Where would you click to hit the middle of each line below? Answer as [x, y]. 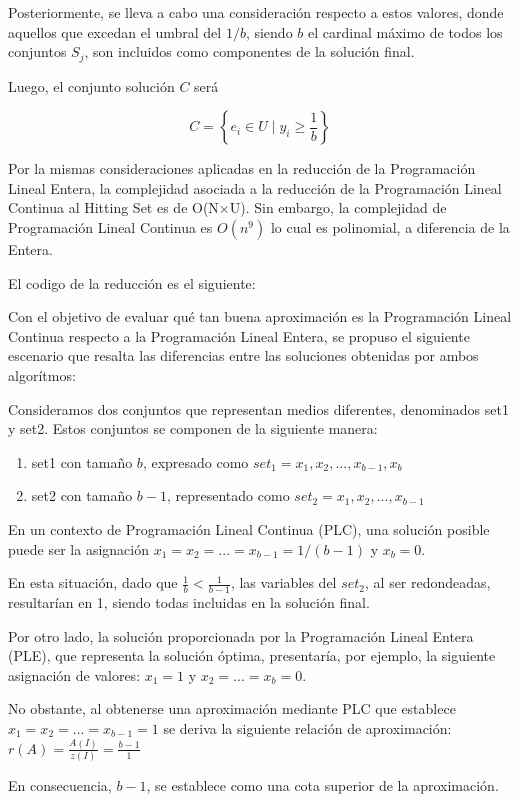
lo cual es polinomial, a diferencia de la [390, 227]
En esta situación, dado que [93, 582]
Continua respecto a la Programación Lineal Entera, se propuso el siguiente [239, 335]
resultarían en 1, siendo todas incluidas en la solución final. [189, 601]
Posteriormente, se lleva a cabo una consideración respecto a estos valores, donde [256, 12]
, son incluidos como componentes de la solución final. [249, 51]
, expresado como [195, 461]
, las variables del [283, 582]
